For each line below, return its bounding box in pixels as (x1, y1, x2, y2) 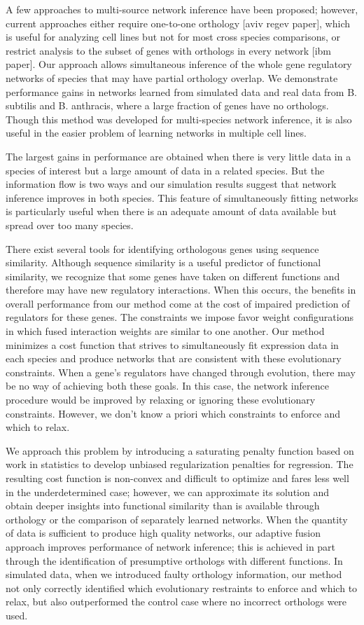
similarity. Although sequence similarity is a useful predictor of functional (6, 255, 321, 270)
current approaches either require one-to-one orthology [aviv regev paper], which (6, 15, 350, 30)
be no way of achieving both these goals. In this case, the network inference (6, 378, 329, 393)
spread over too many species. (6, 217, 134, 232)
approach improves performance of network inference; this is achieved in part (6, 539, 336, 554)
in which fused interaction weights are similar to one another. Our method (6, 324, 325, 338)
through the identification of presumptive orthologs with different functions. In (6, 553, 343, 568)
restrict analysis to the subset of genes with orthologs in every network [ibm (6, 43, 332, 57)
